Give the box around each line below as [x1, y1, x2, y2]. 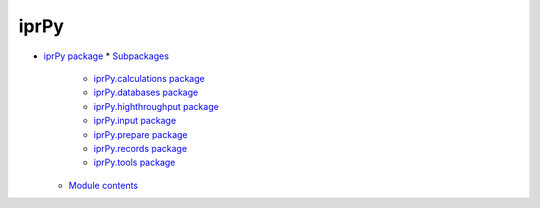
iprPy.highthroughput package [93, 100, 219, 112]
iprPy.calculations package [93, 72, 205, 84]
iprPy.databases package [93, 86, 199, 99]
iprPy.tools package [93, 156, 176, 169]
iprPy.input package [93, 115, 177, 127]
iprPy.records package [93, 142, 188, 154]
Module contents [68, 179, 139, 191]
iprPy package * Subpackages [43, 50, 170, 62]
